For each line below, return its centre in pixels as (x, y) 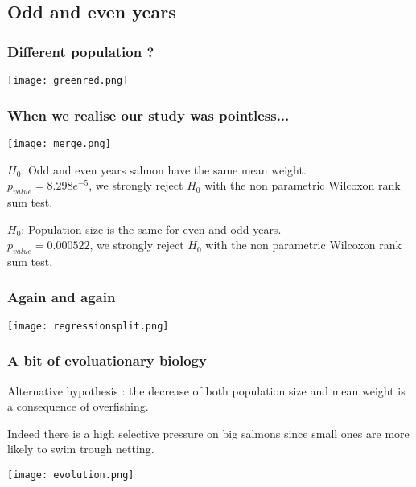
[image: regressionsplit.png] (88, 326)
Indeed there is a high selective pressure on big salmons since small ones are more (208, 433)
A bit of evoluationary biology (107, 360)
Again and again (62, 297)
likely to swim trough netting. (81, 449)
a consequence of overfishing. (78, 406)
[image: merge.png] (59, 143)
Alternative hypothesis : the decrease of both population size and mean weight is (206, 390)
